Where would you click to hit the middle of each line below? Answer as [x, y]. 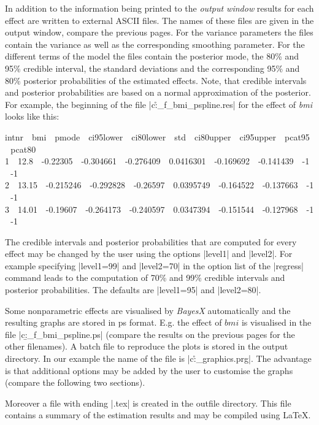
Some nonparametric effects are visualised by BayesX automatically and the [148, 310]
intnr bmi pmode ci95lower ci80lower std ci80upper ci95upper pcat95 [157, 136]
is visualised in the [276, 322]
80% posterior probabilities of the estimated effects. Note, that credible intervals [156, 80]
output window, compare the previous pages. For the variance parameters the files [159, 32]
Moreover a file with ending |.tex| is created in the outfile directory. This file [148, 403]
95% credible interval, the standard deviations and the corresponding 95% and [152, 68]
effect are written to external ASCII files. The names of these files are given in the [159, 20]
